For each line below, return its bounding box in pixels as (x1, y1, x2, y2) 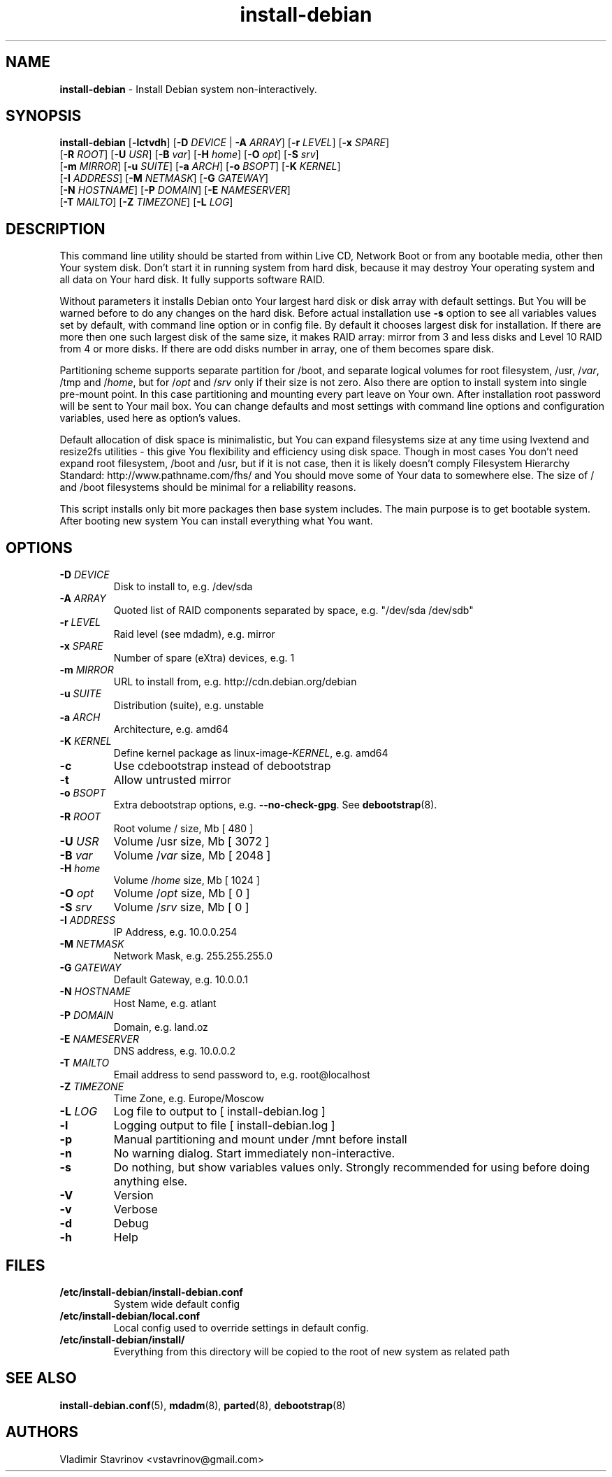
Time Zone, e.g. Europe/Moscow (113, 1092, 264, 1105)
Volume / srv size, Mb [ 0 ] (113, 900, 249, 915)
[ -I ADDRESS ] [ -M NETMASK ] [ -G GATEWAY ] (59, 172, 269, 185)
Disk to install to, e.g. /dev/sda (113, 580, 253, 593)
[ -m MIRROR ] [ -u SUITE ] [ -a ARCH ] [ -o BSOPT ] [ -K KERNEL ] (59, 160, 341, 173)
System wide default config (113, 1297, 240, 1310)
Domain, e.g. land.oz (113, 1021, 208, 1034)
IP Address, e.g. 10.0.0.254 (113, 926, 238, 939)
